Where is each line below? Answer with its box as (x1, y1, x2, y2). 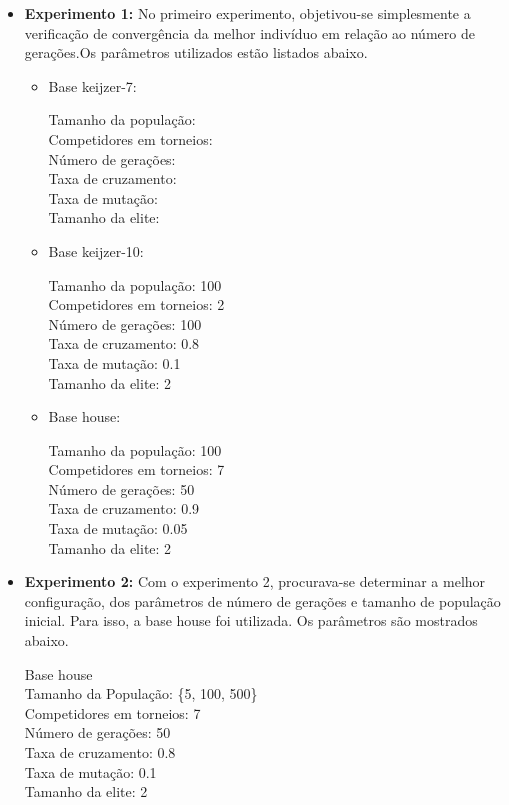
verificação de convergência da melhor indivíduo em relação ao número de (24, 22, 475, 43)
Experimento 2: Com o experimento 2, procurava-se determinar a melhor (24, 571, 486, 592)
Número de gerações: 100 (48, 313, 202, 334)
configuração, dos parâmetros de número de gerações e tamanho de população (24, 590, 501, 611)
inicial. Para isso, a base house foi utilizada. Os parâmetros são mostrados (24, 610, 478, 631)
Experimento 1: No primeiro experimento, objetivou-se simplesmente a (24, 3, 471, 23)
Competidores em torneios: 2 (48, 294, 225, 315)
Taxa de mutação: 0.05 (48, 518, 188, 539)
